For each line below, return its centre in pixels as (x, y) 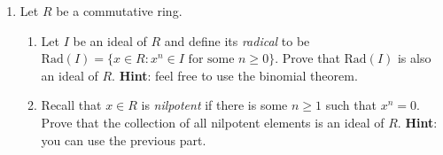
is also (414, 58)
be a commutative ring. (119, 11)
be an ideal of (110, 40)
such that (351, 105)
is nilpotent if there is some (214, 105)
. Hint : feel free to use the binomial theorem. (235, 75)
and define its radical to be (237, 40)
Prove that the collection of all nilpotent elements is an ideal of (213, 122)
